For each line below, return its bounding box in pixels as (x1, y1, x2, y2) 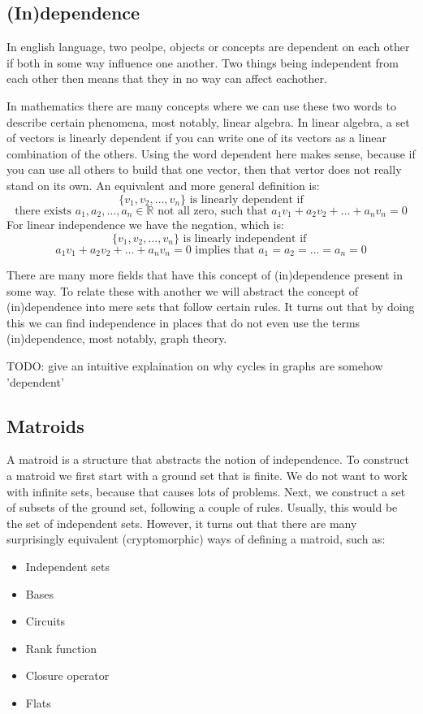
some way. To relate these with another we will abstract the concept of (6, 282, 359, 299)
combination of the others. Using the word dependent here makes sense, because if (6, 145, 416, 162)
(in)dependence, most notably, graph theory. (6, 330, 227, 347)
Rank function (25, 639, 97, 656)
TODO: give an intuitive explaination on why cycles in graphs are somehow (6, 357, 383, 374)
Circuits (25, 612, 66, 630)
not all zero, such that (158, 205, 268, 217)
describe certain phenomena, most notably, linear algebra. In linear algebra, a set (6, 113, 410, 130)
